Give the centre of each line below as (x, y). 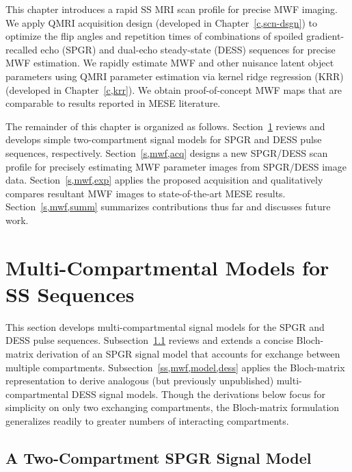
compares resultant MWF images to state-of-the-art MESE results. (146, 193)
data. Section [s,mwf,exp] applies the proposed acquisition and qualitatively (164, 180)
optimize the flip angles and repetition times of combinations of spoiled (154, 36)
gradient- (325, 36)
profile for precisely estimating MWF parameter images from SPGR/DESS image (176, 166)
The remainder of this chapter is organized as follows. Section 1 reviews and (165, 126)
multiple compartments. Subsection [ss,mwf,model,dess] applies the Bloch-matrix (175, 367)
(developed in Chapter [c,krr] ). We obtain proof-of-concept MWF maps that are (174, 89)
